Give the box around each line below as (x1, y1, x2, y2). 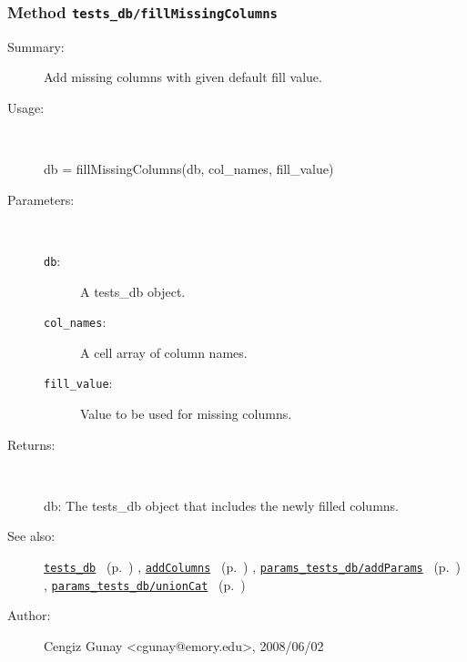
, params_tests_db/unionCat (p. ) (44, 575, 246, 594)
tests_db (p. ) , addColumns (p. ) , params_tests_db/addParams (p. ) (44, 557, 461, 576)
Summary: (7, 36, 65, 56)
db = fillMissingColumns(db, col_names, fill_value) (44, 159, 334, 178)
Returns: (7, 434, 56, 453)
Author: (7, 606, 51, 625)
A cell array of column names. (80, 342, 248, 362)
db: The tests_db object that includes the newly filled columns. (44, 495, 399, 514)
